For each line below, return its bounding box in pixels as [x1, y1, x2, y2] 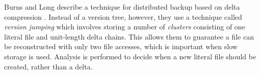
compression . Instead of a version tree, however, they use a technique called [4, 11, 242, 22]
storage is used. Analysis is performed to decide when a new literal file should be [4, 51, 256, 61]
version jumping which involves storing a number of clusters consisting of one [4, 21, 245, 32]
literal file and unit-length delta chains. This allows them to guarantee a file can [4, 31, 254, 42]
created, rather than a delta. [4, 61, 93, 71]
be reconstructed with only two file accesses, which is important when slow [4, 41, 238, 52]
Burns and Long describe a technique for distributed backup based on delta [4, 2, 240, 12]
